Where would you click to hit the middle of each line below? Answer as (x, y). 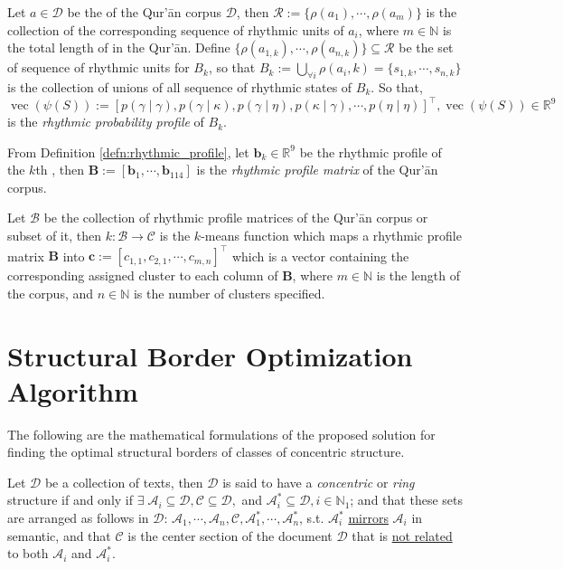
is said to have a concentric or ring (319, 482)
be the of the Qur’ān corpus (144, 12)
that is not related (402, 535)
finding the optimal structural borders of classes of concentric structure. (206, 452)
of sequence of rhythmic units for (99, 67)
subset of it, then (54, 236)
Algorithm (73, 390)
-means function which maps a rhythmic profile (331, 236)
